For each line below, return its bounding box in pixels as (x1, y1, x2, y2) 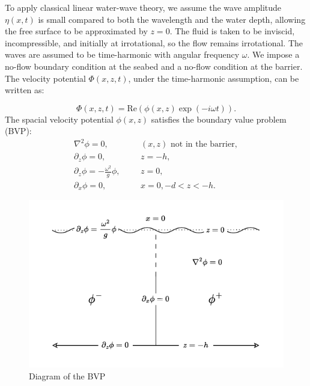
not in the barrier (171, 140, 235, 149)
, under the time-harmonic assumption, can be (128, 72, 299, 84)
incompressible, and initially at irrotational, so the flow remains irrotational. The (5, 36, 303, 49)
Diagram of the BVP (29, 369, 106, 382)
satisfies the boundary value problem (151, 112, 287, 125)
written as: (5, 84, 44, 96)
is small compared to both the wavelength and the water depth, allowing (38, 13, 306, 25)
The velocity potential (5, 72, 86, 84)
